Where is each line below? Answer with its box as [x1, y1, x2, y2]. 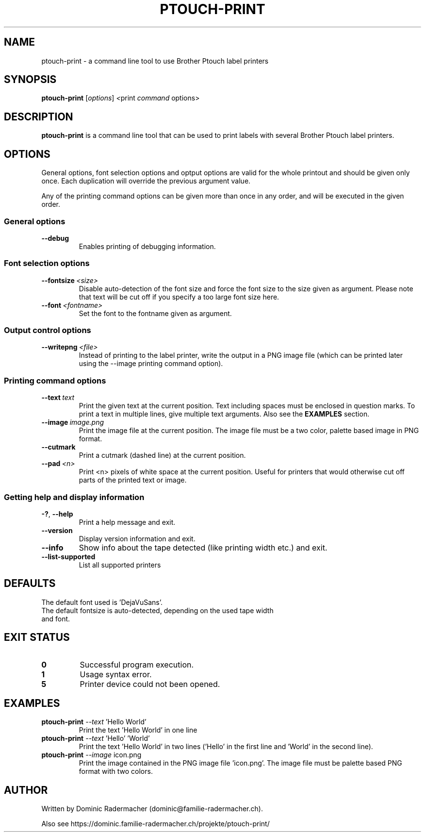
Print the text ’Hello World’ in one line [79, 726, 197, 735]
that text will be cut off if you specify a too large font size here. [79, 292, 279, 301]
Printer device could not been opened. [80, 679, 220, 689]
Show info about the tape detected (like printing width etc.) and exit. [79, 542, 327, 552]
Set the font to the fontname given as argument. [79, 309, 232, 318]
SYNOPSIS [4, 73, 57, 86]
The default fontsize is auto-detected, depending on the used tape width [41, 606, 274, 615]
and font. [41, 614, 70, 623]
